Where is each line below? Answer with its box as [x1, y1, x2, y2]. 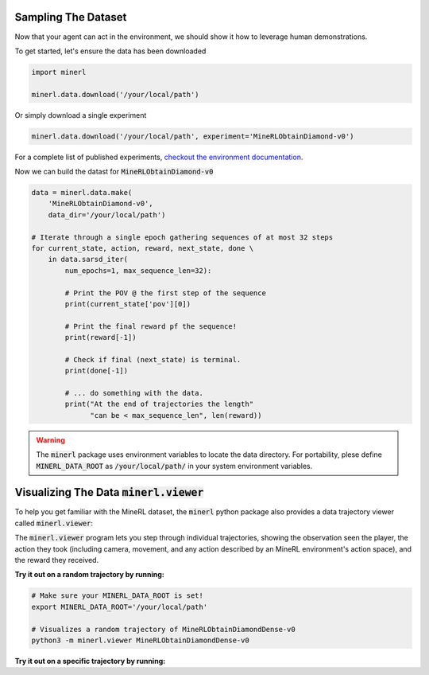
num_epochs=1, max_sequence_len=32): [64, 266, 212, 275]
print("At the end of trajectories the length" [64, 400, 254, 409]
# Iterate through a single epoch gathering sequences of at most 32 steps [31, 232, 334, 242]
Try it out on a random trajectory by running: [14, 570, 164, 579]
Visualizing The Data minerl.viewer [14, 486, 204, 499]
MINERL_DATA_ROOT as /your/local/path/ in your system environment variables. [36, 461, 313, 470]
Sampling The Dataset [14, 10, 127, 24]
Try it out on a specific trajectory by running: [14, 656, 166, 665]
